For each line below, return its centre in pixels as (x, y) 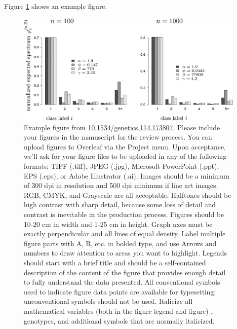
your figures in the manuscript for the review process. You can (118, 137)
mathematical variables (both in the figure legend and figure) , (118, 311)
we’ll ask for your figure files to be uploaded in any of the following (125, 156)
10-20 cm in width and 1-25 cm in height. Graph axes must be (118, 224)
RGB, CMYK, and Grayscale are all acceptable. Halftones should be (127, 195)
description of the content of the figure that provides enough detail (125, 272)
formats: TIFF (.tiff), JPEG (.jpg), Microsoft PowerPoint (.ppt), (121, 166)
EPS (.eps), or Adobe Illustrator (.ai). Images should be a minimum (127, 175)
